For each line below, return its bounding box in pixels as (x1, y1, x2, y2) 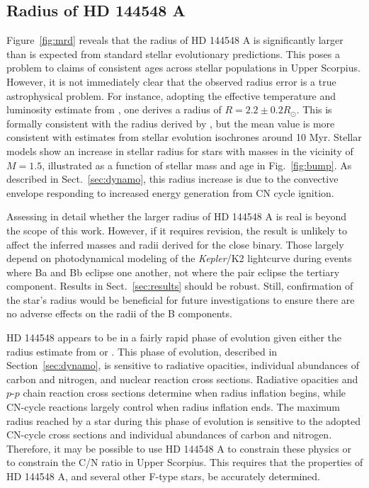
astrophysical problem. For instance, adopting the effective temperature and (6, 88, 336, 103)
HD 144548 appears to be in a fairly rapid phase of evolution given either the (6, 330, 342, 345)
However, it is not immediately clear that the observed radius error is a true (6, 74, 336, 89)
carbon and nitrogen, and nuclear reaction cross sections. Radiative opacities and (6, 371, 358, 386)
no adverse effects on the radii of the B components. (6, 306, 232, 321)
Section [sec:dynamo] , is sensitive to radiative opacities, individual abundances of (6, 358, 359, 373)
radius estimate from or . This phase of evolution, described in (6, 344, 278, 358)
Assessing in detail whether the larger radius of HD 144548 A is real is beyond (6, 209, 347, 224)
